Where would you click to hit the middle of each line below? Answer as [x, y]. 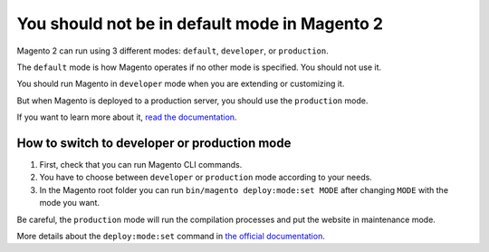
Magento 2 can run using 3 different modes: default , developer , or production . [173, 51]
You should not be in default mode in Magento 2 [200, 24]
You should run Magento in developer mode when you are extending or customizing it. [181, 84]
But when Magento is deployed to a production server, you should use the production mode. [192, 101]
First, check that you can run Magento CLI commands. [141, 165]
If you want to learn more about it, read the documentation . [127, 117]
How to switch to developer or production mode [154, 143]
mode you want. [69, 203]
